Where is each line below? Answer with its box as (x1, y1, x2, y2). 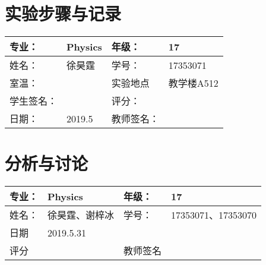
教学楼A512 (168, 76, 218, 90)
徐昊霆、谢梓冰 (47, 208, 115, 222)
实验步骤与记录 (5, 1, 122, 26)
